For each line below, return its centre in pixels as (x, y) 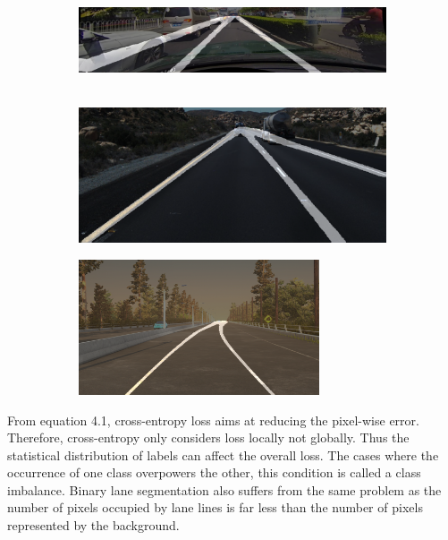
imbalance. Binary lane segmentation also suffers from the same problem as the (224, 489)
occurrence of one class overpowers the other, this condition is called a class (214, 472)
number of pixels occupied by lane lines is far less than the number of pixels (215, 507)
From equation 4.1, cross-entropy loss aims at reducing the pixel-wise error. (213, 420)
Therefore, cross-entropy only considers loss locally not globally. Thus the (208, 437)
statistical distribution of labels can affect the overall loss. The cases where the (223, 454)
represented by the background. (93, 525)
